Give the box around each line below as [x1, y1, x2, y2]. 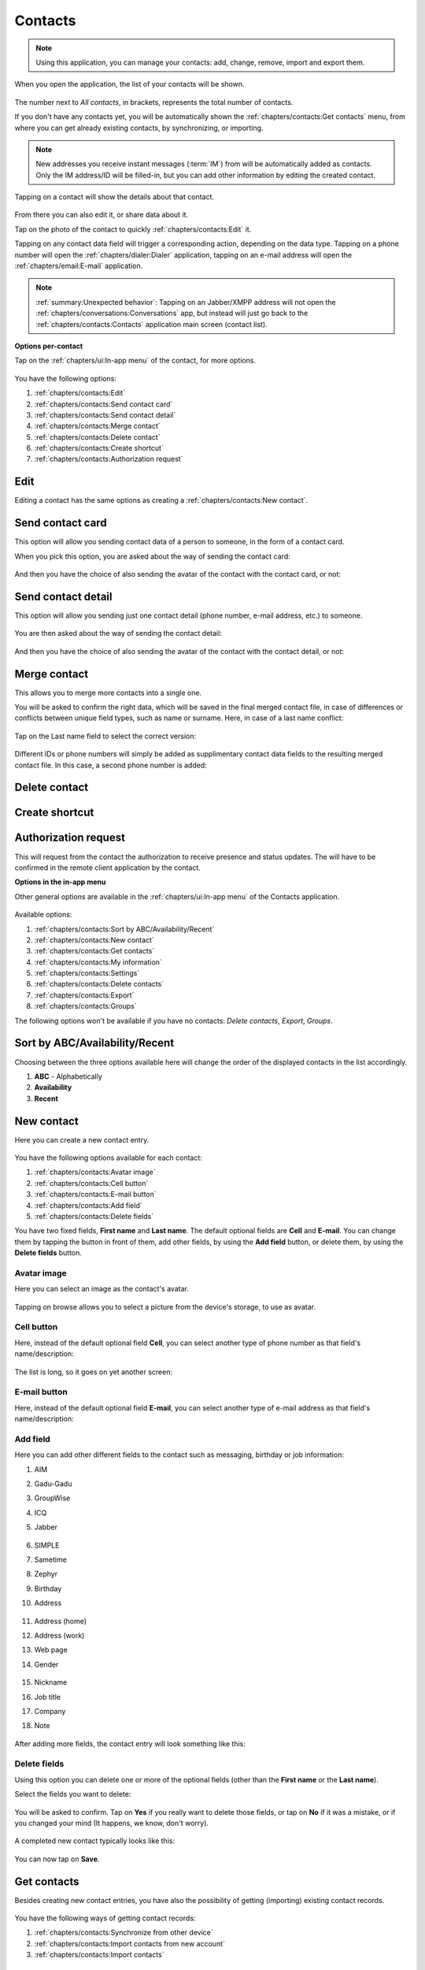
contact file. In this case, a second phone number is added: [14, 760, 208, 770]
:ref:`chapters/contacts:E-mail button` [34, 1190, 157, 1199]
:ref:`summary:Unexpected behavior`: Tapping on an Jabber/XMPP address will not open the [35, 297, 336, 307]
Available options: [14, 910, 72, 920]
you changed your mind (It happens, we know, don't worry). [14, 1819, 209, 1827]
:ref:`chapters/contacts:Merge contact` [34, 422, 161, 431]
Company [34, 1706, 66, 1715]
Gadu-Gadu [34, 1479, 72, 1489]
